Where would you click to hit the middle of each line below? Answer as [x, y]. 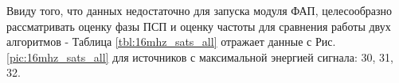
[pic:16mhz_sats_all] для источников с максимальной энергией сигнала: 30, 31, [200, 57]
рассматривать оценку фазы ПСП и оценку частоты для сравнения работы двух [199, 26]
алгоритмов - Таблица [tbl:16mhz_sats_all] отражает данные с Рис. [171, 41]
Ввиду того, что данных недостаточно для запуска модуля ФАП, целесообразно [199, 10]
